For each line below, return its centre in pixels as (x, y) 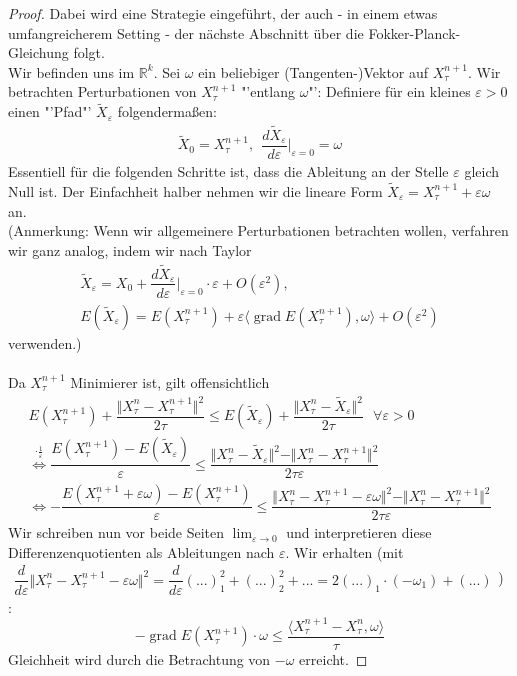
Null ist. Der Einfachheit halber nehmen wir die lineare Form (195, 190)
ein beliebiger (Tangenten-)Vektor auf (313, 71)
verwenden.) (45, 342)
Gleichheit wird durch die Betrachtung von (139, 658)
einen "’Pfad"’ (50, 111)
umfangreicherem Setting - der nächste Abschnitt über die (186, 32)
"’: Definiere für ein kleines (389, 91)
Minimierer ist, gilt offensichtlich (170, 381)
